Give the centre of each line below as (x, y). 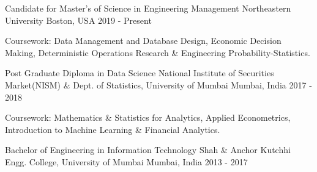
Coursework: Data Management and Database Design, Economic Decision (143, 41)
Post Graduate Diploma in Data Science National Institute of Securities (140, 73)
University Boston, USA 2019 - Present (78, 20)
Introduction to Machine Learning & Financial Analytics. (113, 129)
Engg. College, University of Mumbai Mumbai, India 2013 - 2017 (126, 161)
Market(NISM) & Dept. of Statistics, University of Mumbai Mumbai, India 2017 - (158, 84)
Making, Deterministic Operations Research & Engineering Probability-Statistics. (158, 52)
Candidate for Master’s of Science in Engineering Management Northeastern (148, 8)
